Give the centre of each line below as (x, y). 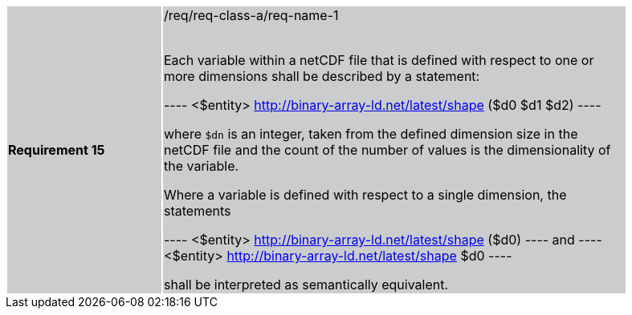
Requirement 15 (57, 150)
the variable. (202, 166)
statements (198, 211)
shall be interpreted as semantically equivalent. (306, 285)
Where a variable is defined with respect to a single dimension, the (365, 195)
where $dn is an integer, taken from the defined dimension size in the (371, 134)
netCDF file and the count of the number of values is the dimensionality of (387, 150)
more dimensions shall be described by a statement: (322, 76)
